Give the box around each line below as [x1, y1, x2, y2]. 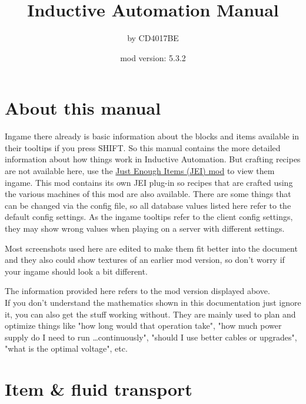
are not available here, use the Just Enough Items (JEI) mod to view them [5, 165, 275, 177]
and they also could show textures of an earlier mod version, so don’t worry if [5, 253, 285, 266]
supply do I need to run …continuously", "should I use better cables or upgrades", [5, 330, 297, 343]
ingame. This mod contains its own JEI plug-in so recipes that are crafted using [5, 176, 293, 188]
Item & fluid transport [5, 377, 192, 401]
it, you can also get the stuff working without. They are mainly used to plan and [5, 308, 296, 320]
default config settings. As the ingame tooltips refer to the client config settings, [5, 211, 293, 223]
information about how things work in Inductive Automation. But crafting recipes [5, 153, 301, 165]
